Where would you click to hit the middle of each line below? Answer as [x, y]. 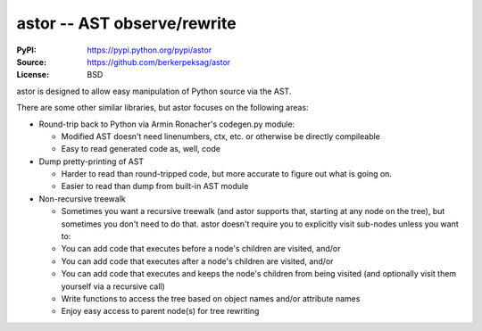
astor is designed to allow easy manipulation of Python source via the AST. [154, 91]
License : [33, 75]
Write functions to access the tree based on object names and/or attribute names [211, 298]
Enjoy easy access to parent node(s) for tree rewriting [160, 311]
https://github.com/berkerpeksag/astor [159, 62]
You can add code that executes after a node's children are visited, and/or [197, 261]
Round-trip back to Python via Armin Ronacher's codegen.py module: [167, 124]
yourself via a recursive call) [113, 286]
